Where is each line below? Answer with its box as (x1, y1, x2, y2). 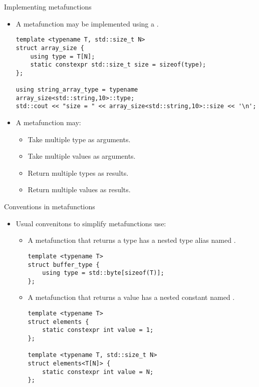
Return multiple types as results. (28, 167, 129, 178)
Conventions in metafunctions (4, 201, 95, 212)
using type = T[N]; (30, 53, 95, 60)
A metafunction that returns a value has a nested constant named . (28, 292, 235, 302)
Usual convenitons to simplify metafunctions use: (16, 218, 166, 228)
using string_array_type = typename (16, 86, 138, 94)
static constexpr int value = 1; (42, 326, 154, 334)
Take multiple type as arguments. (28, 134, 131, 144)
